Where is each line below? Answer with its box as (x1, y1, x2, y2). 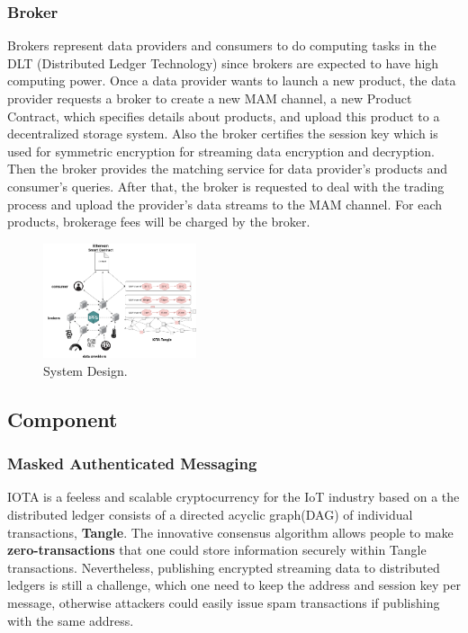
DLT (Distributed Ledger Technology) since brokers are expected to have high (7, 53, 439, 72)
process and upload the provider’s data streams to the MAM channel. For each (7, 194, 442, 213)
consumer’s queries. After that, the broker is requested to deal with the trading (7, 176, 445, 195)
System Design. (43, 361, 128, 379)
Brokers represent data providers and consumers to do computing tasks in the (7, 36, 436, 55)
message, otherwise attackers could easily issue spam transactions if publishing (7, 593, 440, 611)
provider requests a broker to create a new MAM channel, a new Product (7, 89, 412, 107)
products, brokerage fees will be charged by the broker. (7, 212, 310, 231)
